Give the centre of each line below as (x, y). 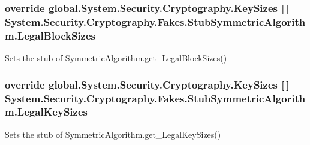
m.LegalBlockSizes (50, 35)
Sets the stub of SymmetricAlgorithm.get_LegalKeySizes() (113, 134)
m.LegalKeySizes (46, 112)
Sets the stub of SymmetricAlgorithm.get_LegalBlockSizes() (116, 58)
